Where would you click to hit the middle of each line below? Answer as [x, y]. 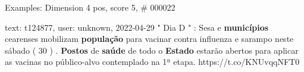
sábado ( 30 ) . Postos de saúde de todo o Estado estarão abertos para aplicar [152, 50]
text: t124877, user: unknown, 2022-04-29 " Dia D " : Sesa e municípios [137, 27]
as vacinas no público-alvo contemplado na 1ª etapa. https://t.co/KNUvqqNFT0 [152, 62]
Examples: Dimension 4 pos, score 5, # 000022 [90, 7]
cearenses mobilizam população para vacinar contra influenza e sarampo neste [149, 39]
